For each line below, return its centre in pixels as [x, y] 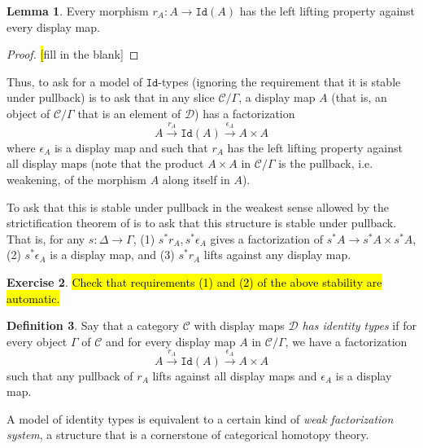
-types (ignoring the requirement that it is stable [279, 81]
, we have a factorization [346, 341]
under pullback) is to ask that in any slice [111, 97]
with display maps [239, 325]
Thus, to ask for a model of [75, 81]
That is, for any [46, 238]
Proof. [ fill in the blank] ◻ [73, 54]
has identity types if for [359, 325]
